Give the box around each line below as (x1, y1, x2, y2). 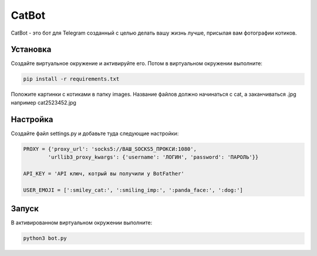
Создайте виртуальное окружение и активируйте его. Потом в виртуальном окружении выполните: (11, 60, 262, 67)
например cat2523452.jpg (11, 99, 76, 106)
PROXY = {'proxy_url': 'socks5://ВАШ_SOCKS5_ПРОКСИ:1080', (23, 146, 197, 152)
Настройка (11, 114, 53, 124)
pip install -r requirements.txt (23, 76, 120, 82)
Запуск (11, 204, 39, 214)
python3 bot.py (23, 235, 67, 242)
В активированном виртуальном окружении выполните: (11, 219, 153, 226)
